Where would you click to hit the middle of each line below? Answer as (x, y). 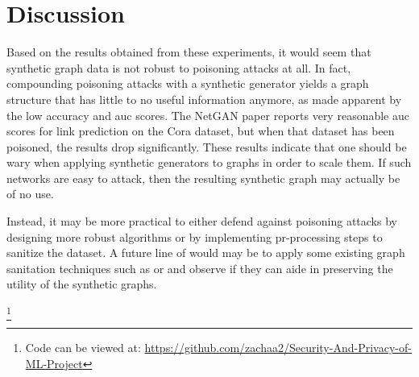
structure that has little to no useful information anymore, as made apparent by (204, 99)
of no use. (30, 194)
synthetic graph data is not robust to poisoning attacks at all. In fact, (179, 67)
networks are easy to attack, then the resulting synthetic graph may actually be (203, 178)
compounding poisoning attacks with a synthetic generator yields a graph (188, 83)
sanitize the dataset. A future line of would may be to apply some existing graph (206, 253)
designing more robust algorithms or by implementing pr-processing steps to (195, 236)
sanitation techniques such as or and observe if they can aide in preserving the (200, 268)
